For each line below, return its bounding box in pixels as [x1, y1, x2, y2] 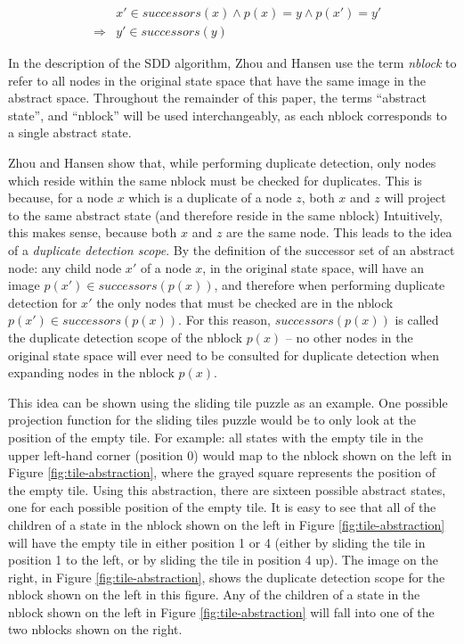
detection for [8, 293, 77, 311]
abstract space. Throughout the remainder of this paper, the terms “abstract [8, 88, 427, 107]
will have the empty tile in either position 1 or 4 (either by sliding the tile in [8, 533, 426, 551]
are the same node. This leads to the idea [226, 223, 452, 242]
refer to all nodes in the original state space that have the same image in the [8, 70, 426, 89]
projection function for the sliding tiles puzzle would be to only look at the [8, 410, 416, 429]
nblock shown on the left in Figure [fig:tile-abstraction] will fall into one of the [8, 602, 435, 621]
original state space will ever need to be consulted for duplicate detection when [8, 345, 440, 364]
